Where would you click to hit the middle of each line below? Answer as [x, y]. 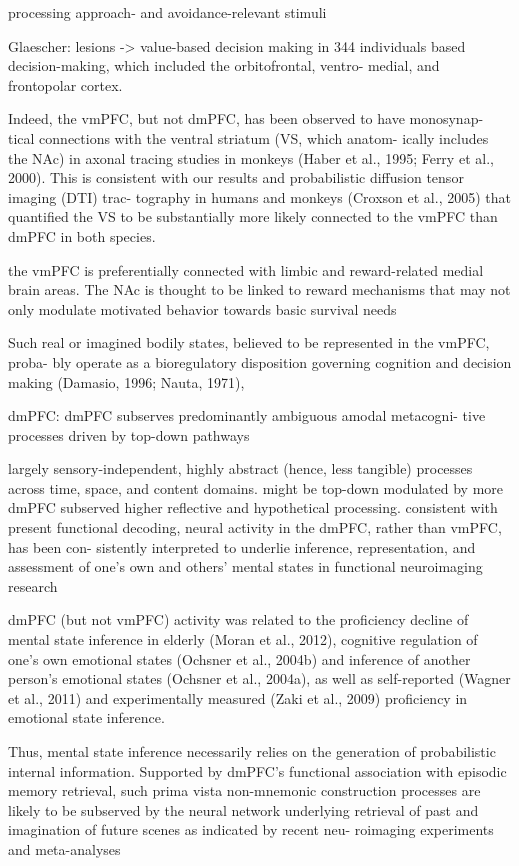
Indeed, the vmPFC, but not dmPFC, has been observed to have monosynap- [246, 118]
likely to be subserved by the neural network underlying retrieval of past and [243, 809]
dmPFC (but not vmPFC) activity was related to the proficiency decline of [238, 619]
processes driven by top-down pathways [129, 434]
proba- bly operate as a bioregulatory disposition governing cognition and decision [260, 361]
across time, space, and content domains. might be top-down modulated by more [256, 487]
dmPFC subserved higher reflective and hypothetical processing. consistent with [253, 507]
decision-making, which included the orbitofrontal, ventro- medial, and [224, 65]
